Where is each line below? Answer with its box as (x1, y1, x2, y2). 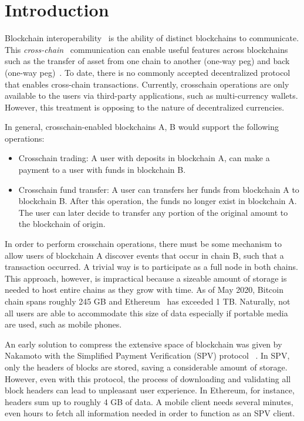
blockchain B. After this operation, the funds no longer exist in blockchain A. (18, 195, 297, 207)
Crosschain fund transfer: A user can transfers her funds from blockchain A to (18, 183, 299, 195)
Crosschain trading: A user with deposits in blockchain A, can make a (18, 152, 270, 164)
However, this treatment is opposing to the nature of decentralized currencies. (5, 101, 285, 113)
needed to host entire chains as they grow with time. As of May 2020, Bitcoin (5, 283, 283, 296)
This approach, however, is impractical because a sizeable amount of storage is (5, 272, 287, 284)
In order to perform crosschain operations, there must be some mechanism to (5, 238, 282, 250)
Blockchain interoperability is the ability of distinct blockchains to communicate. (5, 32, 299, 44)
